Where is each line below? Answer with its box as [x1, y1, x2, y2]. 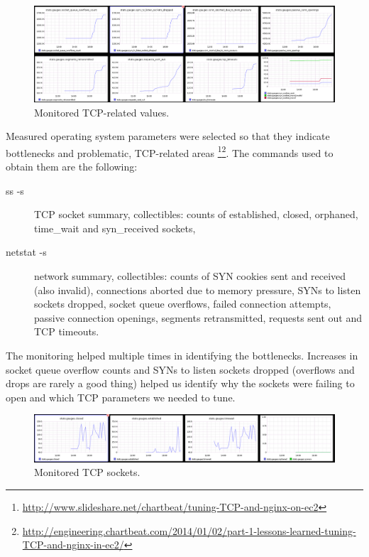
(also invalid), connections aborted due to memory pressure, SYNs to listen [34, 282, 361, 297]
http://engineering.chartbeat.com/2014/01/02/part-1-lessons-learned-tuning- [22, 523, 356, 538]
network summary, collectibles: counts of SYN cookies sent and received [34, 268, 346, 283]
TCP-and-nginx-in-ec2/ [22, 537, 124, 552]
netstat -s [6, 244, 47, 259]
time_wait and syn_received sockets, [34, 220, 196, 235]
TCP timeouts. [34, 324, 99, 339]
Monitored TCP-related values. [34, 104, 170, 119]
